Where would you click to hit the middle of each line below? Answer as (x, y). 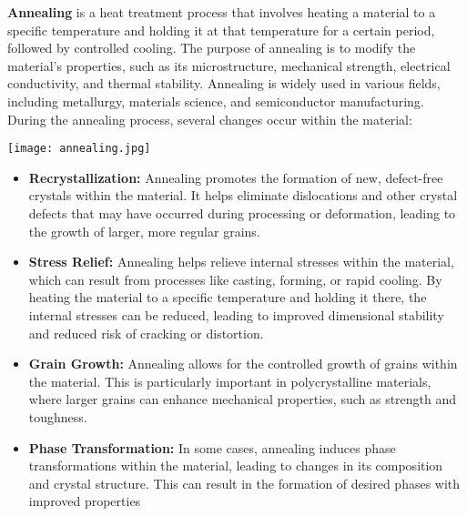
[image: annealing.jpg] (79, 149)
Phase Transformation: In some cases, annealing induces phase (212, 447)
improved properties (85, 501)
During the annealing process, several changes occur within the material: (210, 119)
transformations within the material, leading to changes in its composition (236, 465)
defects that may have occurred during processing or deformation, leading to (242, 213)
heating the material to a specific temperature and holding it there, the (228, 297)
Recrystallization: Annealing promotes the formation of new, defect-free (236, 177)
